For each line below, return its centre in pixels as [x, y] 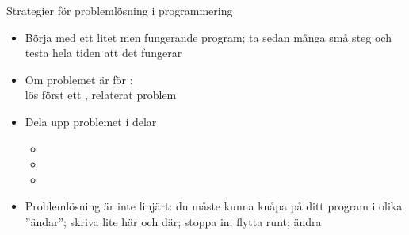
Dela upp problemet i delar [91, 121]
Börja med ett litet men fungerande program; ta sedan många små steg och [208, 37]
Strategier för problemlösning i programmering [120, 10]
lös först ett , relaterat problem [101, 95]
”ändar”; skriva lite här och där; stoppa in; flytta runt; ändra [173, 221]
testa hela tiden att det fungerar [103, 53]
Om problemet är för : [79, 79]
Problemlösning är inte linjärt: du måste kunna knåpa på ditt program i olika [214, 206]
